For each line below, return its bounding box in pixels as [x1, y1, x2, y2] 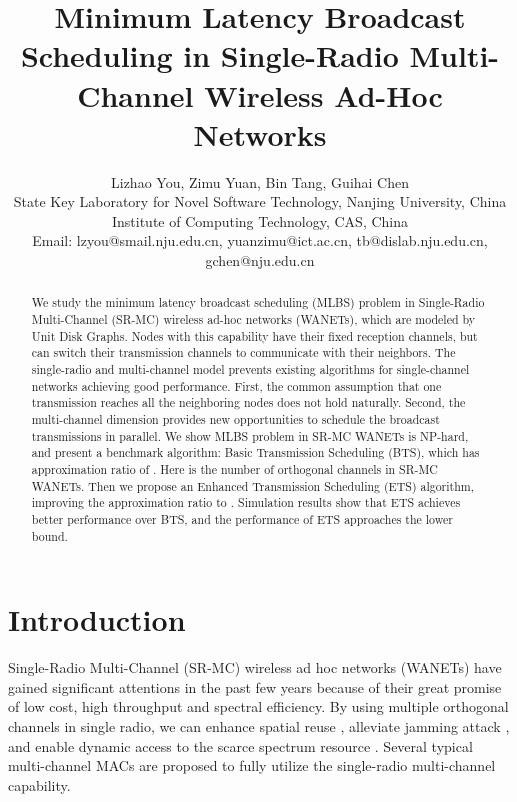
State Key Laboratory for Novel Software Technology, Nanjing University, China [13, 191, 507, 212]
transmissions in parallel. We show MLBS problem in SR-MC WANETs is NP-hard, [31, 427, 469, 444]
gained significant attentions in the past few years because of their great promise [8, 676, 502, 697]
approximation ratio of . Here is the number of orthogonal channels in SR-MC [31, 461, 438, 478]
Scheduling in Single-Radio [20, 35, 399, 76]
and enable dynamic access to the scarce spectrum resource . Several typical [8, 735, 473, 756]
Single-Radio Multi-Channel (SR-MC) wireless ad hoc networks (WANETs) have [8, 657, 502, 678]
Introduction [8, 599, 186, 640]
